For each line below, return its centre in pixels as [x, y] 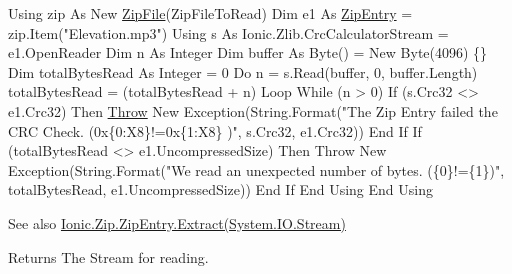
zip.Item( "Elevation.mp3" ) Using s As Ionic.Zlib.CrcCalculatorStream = [228, 32]
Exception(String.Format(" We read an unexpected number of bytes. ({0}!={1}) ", [256, 169]
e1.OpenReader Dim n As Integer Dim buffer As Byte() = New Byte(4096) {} [248, 52]
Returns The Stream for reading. [108, 256]
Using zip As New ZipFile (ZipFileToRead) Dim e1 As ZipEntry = [210, 13]
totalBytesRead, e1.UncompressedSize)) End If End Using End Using [220, 189]
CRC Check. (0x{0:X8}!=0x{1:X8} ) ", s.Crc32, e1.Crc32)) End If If [215, 130]
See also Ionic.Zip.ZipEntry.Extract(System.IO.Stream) [177, 222]
